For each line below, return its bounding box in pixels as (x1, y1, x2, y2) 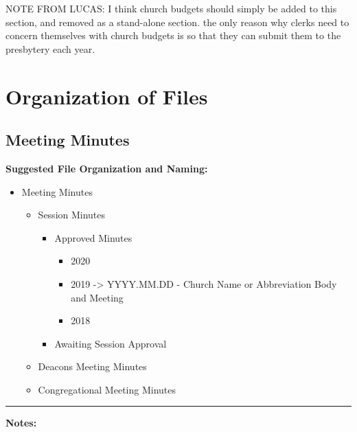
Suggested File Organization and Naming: (5, 161, 208, 175)
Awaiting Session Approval (54, 336, 167, 350)
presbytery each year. (5, 41, 95, 56)
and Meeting (71, 290, 124, 304)
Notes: (5, 416, 37, 430)
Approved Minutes (54, 230, 133, 245)
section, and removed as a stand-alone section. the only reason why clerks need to (5, 14, 349, 29)
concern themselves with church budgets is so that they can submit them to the (5, 28, 341, 43)
